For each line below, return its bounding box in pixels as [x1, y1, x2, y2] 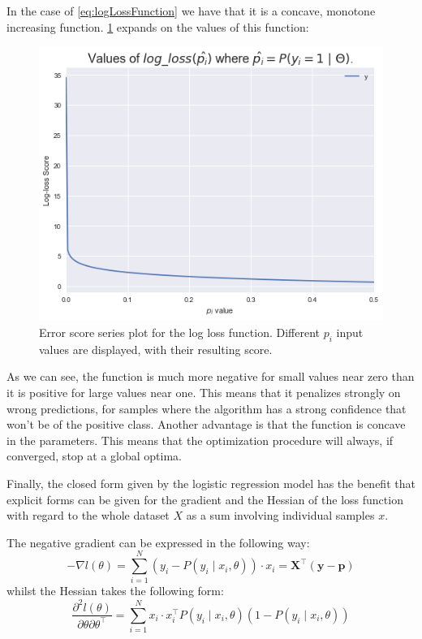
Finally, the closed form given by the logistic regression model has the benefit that [6, 474, 416, 491]
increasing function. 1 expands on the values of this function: [6, 18, 309, 35]
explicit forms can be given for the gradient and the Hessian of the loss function [6, 490, 403, 507]
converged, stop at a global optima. [6, 447, 182, 464]
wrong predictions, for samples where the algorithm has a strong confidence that [6, 399, 407, 417]
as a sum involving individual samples [186, 507, 375, 524]
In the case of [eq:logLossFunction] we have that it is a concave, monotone [6, 2, 376, 19]
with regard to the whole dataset [6, 507, 170, 524]
